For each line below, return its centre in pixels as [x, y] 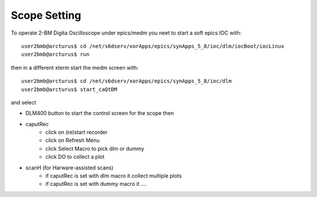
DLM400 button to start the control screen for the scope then [100, 113]
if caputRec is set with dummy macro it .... [96, 184]
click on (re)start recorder [77, 133]
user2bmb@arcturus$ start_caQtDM [69, 89]
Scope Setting [46, 15]
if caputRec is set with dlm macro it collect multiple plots [114, 176]
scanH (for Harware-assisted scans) [70, 168]
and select [23, 102]
